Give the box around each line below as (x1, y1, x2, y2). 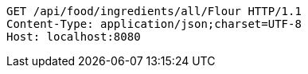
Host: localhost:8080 (6, 30, 141, 43)
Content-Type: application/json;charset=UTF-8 (6, 18, 302, 30)
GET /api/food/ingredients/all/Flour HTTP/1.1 (6, 5, 302, 18)
